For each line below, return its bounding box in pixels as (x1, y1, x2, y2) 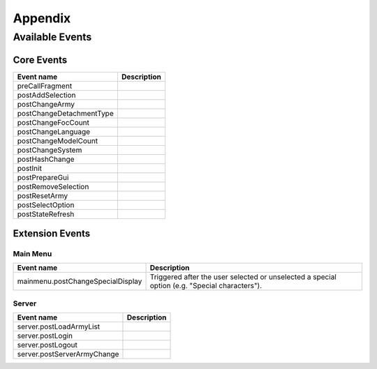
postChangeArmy (17, 99, 75, 109)
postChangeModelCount (17, 136, 98, 146)
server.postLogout (17, 340, 78, 350)
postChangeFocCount (17, 117, 90, 127)
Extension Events (13, 227, 91, 240)
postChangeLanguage (17, 126, 91, 136)
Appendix (13, 10, 71, 26)
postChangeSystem (17, 145, 82, 155)
